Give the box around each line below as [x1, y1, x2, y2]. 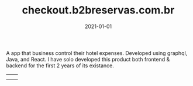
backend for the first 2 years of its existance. [6, 62, 114, 69]
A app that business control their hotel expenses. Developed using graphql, [6, 49, 188, 56]
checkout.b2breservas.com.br [22, 4, 175, 17]
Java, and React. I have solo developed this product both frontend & [6, 56, 170, 63]
